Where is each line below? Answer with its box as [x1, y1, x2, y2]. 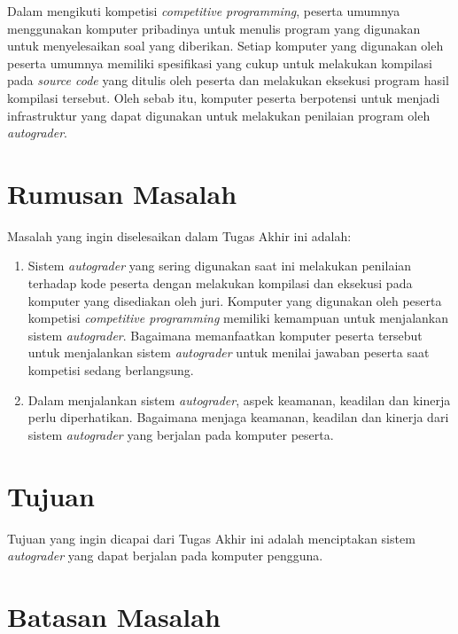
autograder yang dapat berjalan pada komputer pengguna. [7, 546, 323, 565]
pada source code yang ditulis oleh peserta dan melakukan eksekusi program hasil [7, 71, 449, 90]
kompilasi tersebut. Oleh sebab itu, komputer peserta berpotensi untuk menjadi [7, 88, 440, 106]
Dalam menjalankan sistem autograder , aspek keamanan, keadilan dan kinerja [27, 390, 451, 409]
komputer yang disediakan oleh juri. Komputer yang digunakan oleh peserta [27, 291, 442, 309]
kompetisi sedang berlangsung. [27, 361, 194, 380]
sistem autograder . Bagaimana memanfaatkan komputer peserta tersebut [27, 325, 423, 344]
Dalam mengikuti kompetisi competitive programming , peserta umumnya [7, 2, 400, 20]
